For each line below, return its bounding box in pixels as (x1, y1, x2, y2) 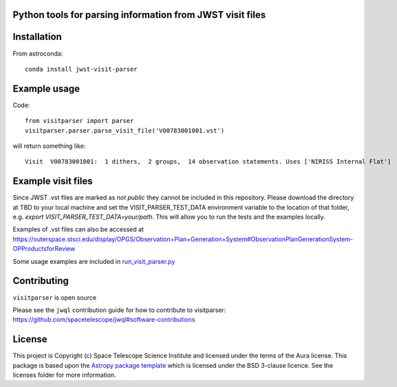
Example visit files (12, 175, 93, 187)
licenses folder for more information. (12, 371, 116, 379)
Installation (12, 31, 62, 43)
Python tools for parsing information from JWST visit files (12, 9, 266, 21)
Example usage (12, 82, 81, 94)
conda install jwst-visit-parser (25, 65, 138, 73)
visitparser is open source (12, 293, 96, 302)
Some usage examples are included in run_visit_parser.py (12, 257, 175, 265)
